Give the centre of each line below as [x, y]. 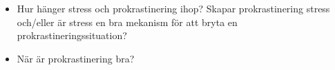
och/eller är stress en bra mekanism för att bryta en [127, 22]
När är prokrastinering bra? [76, 58]
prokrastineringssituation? [72, 35]
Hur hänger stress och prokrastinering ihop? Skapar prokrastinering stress [173, 8]
